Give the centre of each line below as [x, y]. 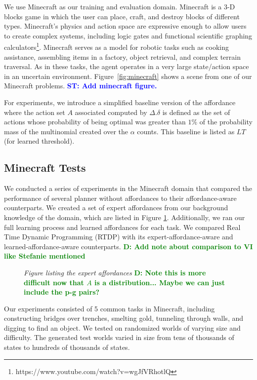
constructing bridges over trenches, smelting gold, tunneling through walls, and [124, 318]
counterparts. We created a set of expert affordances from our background [116, 208]
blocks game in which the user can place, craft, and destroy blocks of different [122, 16]
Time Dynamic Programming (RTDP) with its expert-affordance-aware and [119, 237]
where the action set [35, 112]
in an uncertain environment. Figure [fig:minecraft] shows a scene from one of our [128, 76]
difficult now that [54, 282]
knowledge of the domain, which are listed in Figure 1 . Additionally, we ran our [125, 217]
